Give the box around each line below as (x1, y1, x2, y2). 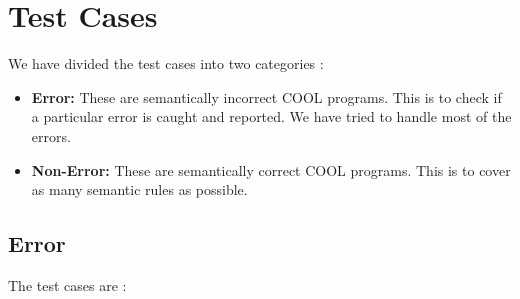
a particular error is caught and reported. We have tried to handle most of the (31, 106, 512, 127)
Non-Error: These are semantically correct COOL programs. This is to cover (31, 159, 511, 180)
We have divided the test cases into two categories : (8, 53, 324, 74)
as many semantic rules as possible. (31, 179, 248, 200)
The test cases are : (8, 274, 127, 295)
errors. (31, 125, 71, 146)
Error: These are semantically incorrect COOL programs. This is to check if (31, 86, 502, 107)
